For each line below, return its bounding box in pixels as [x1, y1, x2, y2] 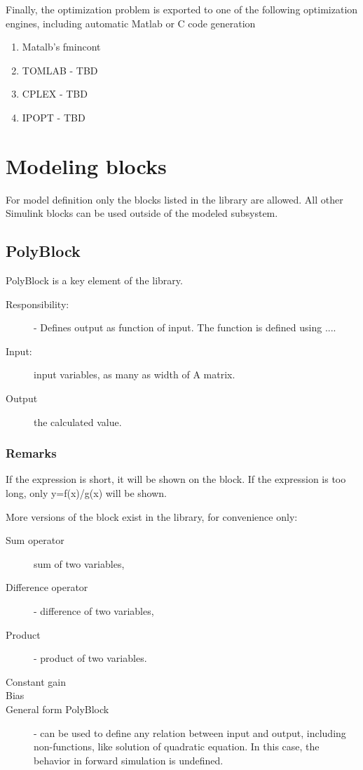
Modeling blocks [6, 151, 167, 180]
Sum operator [6, 533, 64, 547]
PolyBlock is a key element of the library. [6, 273, 183, 288]
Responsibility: [6, 296, 69, 311]
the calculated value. [34, 414, 122, 429]
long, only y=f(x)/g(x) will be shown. [6, 486, 167, 500]
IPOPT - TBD [22, 109, 85, 124]
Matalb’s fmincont [22, 39, 101, 54]
